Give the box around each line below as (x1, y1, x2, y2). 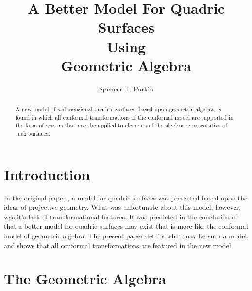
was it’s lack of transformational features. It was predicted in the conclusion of (4, 211, 237, 221)
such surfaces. (15, 129, 50, 138)
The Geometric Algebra (4, 269, 167, 289)
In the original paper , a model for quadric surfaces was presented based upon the (4, 192, 248, 202)
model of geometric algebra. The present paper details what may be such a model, (4, 231, 249, 241)
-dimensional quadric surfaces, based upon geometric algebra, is (61, 105, 221, 113)
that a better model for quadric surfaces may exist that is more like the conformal (4, 221, 248, 231)
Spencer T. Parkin (99, 83, 153, 93)
